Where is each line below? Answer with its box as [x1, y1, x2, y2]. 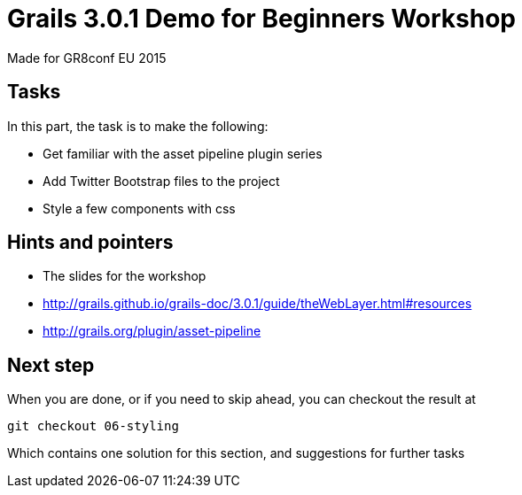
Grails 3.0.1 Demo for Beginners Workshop [7, 4, 516, 34]
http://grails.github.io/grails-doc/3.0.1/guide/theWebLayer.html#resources [43, 296, 472, 312]
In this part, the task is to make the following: [7, 118, 269, 134]
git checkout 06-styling [7, 419, 179, 434]
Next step [7, 353, 95, 376]
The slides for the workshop [43, 268, 206, 284]
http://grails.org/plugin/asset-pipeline [43, 323, 261, 339]
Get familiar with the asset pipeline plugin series [43, 145, 323, 161]
